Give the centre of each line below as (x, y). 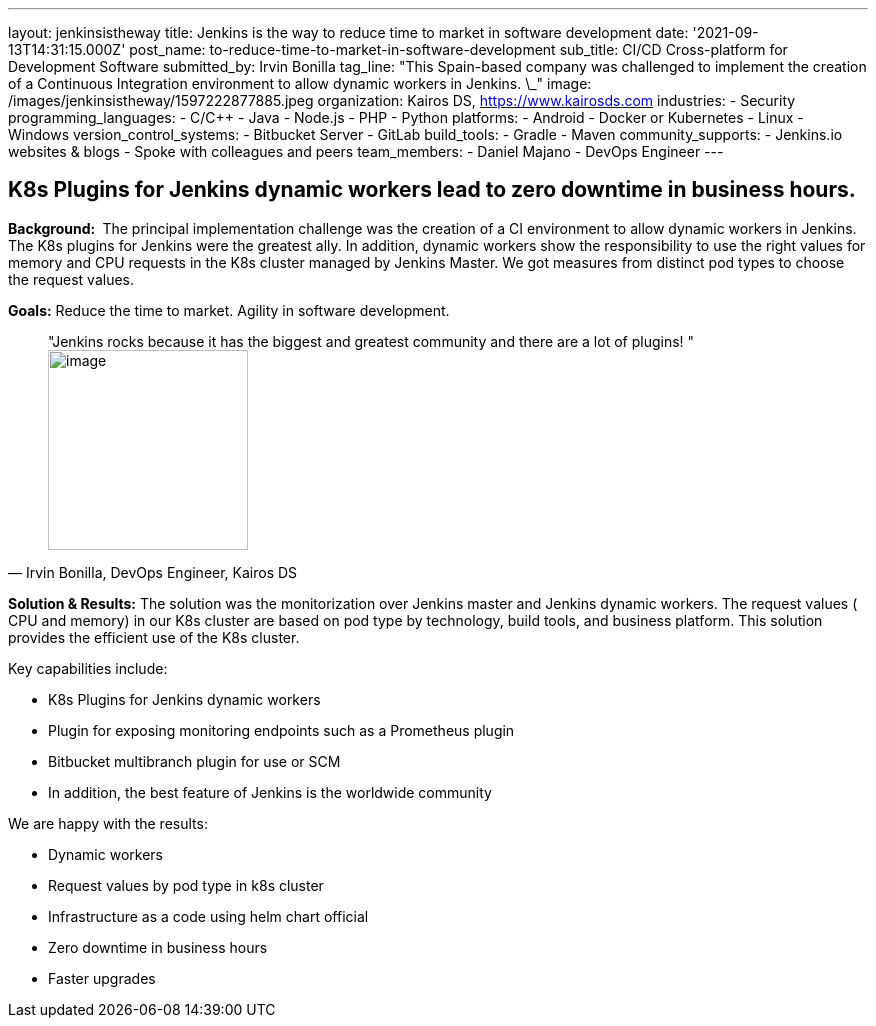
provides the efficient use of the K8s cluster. (154, 637)
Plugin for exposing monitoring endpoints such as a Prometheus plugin (281, 730)
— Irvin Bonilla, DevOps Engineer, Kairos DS (153, 572)
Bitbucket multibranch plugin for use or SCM (194, 761)
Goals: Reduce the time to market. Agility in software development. (229, 310)
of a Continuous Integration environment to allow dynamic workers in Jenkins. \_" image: (300, 83)
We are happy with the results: (108, 823)
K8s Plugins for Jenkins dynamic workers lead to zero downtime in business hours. (432, 190)
